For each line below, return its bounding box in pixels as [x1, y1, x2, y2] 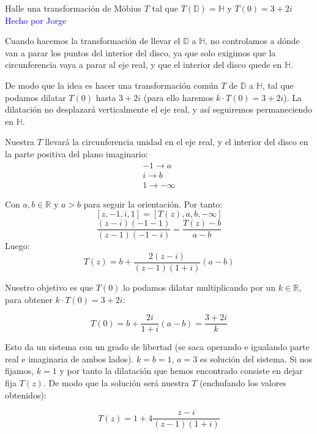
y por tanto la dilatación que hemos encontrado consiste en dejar [59, 364, 303, 377]
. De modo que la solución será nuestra [43, 376, 189, 389]
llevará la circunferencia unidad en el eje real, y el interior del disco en [45, 135, 308, 148]
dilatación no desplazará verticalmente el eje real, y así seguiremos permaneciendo [5, 103, 313, 116]
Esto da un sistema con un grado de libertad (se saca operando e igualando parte [5, 340, 310, 353]
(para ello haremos [143, 91, 214, 103]
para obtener [5, 293, 53, 305]
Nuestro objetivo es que [5, 280, 94, 293]
